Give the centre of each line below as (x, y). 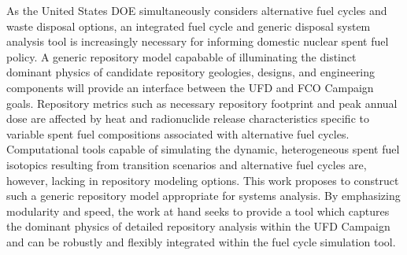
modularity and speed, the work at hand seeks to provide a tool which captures (198, 211)
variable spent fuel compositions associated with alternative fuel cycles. (178, 133)
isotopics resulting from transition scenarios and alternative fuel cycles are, (187, 164)
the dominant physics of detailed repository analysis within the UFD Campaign (198, 226)
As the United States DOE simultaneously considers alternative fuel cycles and (197, 10)
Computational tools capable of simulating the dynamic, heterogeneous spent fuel (203, 149)
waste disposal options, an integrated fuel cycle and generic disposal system (189, 26)
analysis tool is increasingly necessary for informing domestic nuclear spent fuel (198, 41)
